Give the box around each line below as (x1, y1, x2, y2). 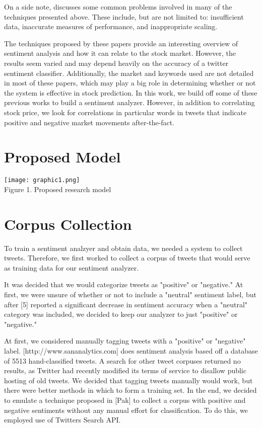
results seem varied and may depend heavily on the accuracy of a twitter (4, 57, 229, 68)
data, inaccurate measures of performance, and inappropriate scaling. (4, 21, 218, 32)
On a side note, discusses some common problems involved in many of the (4, 2, 232, 12)
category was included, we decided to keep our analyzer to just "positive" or (4, 309, 238, 319)
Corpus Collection (4, 213, 132, 234)
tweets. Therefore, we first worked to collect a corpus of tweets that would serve (4, 252, 250, 263)
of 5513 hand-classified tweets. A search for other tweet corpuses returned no (4, 355, 241, 366)
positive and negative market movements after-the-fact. (4, 117, 175, 127)
